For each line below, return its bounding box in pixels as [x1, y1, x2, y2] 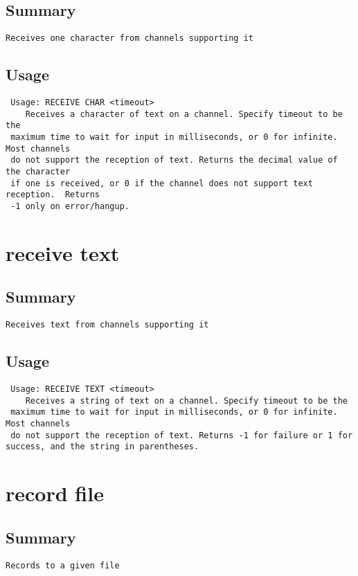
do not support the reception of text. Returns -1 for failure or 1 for [10, 430, 353, 440]
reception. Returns [6, 190, 100, 200]
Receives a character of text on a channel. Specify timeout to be [25, 109, 343, 119]
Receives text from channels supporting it [6, 320, 209, 330]
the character [6, 167, 71, 177]
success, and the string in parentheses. [6, 442, 199, 452]
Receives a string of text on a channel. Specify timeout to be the [25, 395, 348, 406]
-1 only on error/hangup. [10, 201, 129, 211]
